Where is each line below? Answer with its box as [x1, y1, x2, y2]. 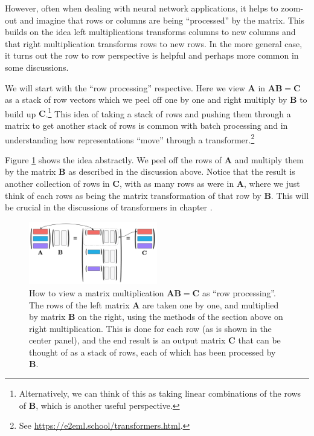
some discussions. [5, 60, 69, 73]
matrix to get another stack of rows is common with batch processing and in [5, 119, 288, 131]
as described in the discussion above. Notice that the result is [68, 165, 295, 178]
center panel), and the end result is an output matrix [29, 334, 226, 347]
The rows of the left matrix [29, 298, 130, 311]
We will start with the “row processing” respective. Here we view [5, 81, 245, 94]
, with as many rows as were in [119, 177, 234, 190]
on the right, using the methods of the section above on [78, 310, 283, 323]
